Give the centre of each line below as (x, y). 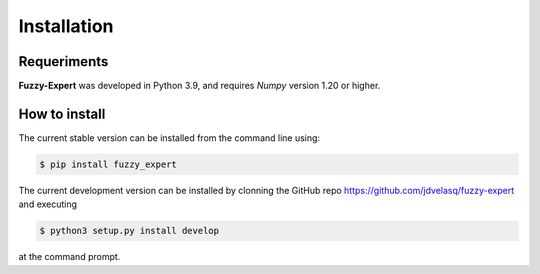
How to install (62, 113)
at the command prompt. (69, 257)
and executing (48, 204)
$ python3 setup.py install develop (129, 231)
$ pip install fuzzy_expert (108, 164)
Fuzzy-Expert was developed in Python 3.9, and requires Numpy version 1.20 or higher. (199, 86)
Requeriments (63, 61)
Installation (66, 26)
